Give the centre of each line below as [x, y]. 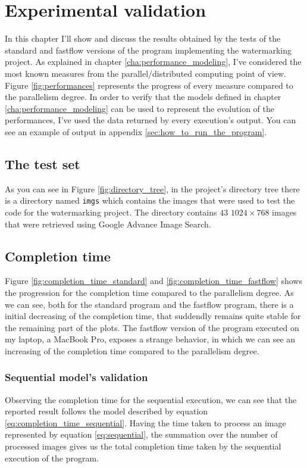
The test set [43, 163]
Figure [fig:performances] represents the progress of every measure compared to [149, 85]
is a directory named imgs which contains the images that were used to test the [150, 200]
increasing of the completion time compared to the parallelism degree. [132, 350]
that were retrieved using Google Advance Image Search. [108, 224]
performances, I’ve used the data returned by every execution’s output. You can [151, 120]
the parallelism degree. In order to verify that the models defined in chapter [143, 97]
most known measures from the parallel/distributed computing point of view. [145, 73]
